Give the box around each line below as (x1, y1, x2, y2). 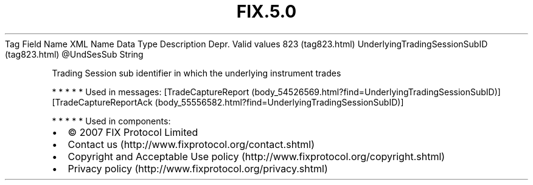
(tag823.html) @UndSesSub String (5, 49, 144, 59)
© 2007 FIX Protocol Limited (68, 126, 198, 138)
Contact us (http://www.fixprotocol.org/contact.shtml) (68, 138, 315, 150)
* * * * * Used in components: (52, 115, 171, 126)
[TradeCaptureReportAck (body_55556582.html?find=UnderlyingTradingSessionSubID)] (52, 96, 404, 107)
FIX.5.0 (236, 1, 297, 22)
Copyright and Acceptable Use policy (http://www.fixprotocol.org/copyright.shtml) (68, 150, 445, 163)
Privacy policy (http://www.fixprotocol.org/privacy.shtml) (68, 162, 328, 175)
